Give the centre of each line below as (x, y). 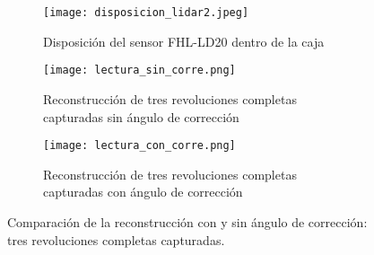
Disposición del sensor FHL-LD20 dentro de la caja (184, 41)
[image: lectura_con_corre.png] (139, 146)
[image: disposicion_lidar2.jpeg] (146, 13)
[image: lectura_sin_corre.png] (139, 70)
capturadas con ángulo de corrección (143, 192)
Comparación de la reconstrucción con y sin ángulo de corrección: (187, 221)
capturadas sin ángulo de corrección (141, 116)
